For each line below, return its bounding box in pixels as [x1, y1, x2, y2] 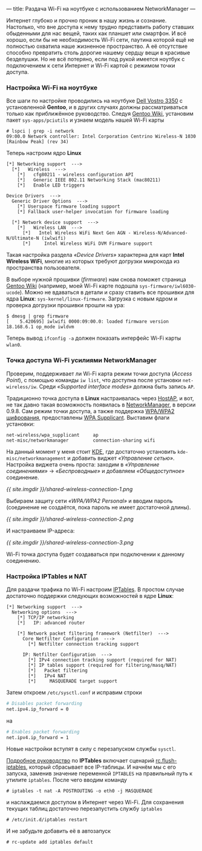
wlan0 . [6, 341, 22, 348]
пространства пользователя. [6, 264, 82, 271]
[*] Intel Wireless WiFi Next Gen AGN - [22, 230, 131, 236]
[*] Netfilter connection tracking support [28, 641, 139, 647]
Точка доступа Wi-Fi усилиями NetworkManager [6, 356, 157, 365]
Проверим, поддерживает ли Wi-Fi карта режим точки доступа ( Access [6, 369, 192, 377]
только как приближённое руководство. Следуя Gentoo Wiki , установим [6, 110, 194, 118]
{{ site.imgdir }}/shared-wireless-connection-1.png [6, 485, 133, 492]
